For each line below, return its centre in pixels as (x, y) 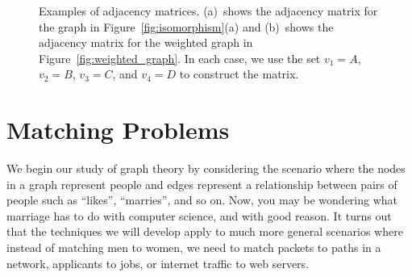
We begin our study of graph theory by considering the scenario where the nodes (206, 168)
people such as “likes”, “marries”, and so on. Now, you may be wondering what (202, 200)
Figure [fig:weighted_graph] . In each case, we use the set (180, 58)
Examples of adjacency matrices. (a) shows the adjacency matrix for (208, 10)
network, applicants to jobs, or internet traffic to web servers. (158, 263)
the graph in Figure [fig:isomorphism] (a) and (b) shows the (186, 26)
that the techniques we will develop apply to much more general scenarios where (205, 231)
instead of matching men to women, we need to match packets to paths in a (194, 248)
